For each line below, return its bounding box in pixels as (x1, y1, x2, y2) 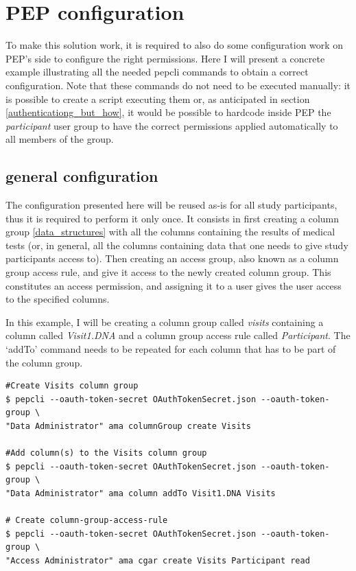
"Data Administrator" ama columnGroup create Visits (5, 421, 251, 431)
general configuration (5, 165, 158, 187)
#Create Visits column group (5, 381, 139, 391)
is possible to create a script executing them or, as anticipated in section (5, 91, 310, 106)
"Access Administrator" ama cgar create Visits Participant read (5, 555, 310, 566)
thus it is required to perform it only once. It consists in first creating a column (5, 211, 340, 225)
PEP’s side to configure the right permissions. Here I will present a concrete (5, 51, 325, 65)
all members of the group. (5, 132, 114, 146)
